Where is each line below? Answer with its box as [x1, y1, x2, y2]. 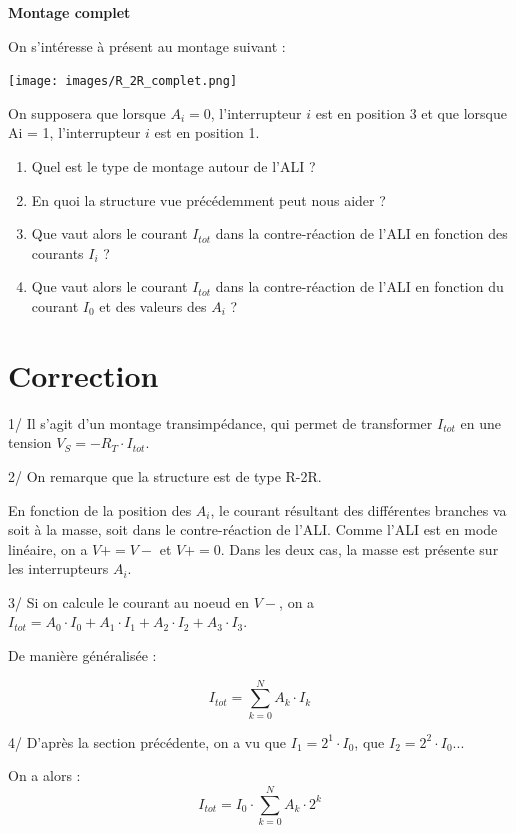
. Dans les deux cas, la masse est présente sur [220, 538, 499, 559]
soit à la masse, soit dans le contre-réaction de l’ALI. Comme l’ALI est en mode [8, 519, 498, 540]
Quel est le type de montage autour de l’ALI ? [31, 156, 316, 177]
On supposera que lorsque [8, 102, 166, 123]
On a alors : [8, 765, 81, 786]
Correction [8, 354, 159, 395]
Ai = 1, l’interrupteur [8, 122, 141, 143]
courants [31, 242, 84, 263]
